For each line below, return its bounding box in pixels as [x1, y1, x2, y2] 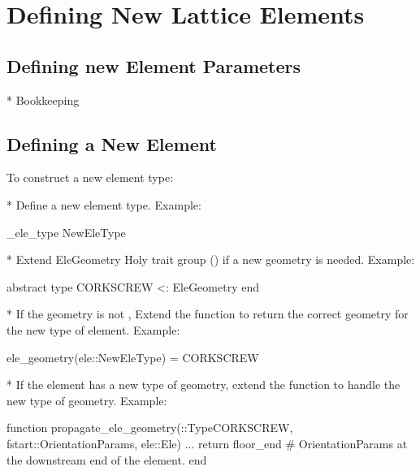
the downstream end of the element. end [6, 451, 207, 468]
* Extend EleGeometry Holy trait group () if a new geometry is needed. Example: [6, 251, 415, 268]
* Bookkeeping [6, 91, 80, 108]
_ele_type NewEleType [6, 223, 126, 240]
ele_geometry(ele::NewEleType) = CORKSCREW [6, 348, 259, 365]
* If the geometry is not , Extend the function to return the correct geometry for [6, 305, 409, 322]
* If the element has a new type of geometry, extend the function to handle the [6, 376, 401, 393]
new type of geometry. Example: [6, 391, 167, 408]
